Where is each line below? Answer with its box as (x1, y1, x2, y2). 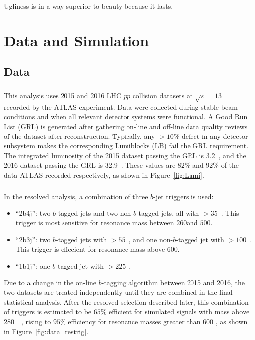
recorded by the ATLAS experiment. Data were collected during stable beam (4, 101, 238, 112)
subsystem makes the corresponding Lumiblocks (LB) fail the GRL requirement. (4, 140, 249, 151)
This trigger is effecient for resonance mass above (15, 244, 165, 254)
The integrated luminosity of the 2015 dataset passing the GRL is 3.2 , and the (4, 150, 246, 160)
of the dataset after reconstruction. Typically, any (4, 131, 155, 141)
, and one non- (128, 234, 173, 244)
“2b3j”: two (15, 234, 51, 244)
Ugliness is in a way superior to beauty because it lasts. (4, 1, 173, 11)
